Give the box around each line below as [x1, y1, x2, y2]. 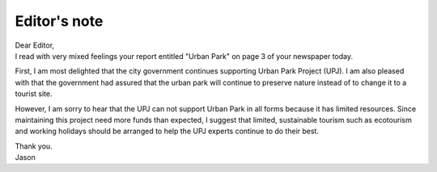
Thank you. [15, 141, 53, 151]
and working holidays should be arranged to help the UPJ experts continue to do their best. [15, 126, 320, 136]
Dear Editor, [15, 40, 55, 50]
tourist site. [15, 89, 53, 99]
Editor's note [15, 12, 104, 30]
